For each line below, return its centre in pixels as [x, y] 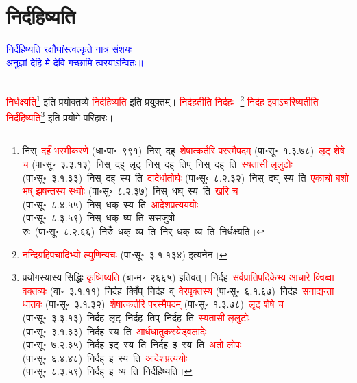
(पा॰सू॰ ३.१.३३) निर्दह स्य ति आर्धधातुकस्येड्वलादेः [114, 331]
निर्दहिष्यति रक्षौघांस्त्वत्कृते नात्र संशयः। [72, 49]
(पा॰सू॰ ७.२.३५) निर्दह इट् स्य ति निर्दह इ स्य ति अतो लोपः [132, 344]
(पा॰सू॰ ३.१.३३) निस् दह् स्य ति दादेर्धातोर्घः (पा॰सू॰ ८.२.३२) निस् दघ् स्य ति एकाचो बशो [185, 177]
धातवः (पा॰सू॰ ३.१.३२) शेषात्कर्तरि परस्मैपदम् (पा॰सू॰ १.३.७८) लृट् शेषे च [153, 304]
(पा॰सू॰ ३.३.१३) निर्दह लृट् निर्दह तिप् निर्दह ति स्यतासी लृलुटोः [136, 317]
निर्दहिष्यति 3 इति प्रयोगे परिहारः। [60, 116]
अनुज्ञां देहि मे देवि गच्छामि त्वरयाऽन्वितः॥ [75, 62]
